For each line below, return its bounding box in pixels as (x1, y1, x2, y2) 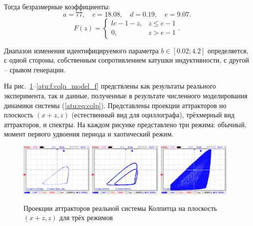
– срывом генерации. (4, 64, 66, 74)
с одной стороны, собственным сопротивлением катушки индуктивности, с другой (4, 55, 249, 65)
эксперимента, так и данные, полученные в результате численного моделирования (4, 90, 248, 100)
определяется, (207, 45, 249, 55)
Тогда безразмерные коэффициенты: (4, 1, 110, 11)
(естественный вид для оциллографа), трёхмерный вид (71, 110, 235, 120)
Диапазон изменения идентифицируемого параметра (4, 45, 159, 55)
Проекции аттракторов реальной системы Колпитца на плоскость (23, 203, 217, 213)
